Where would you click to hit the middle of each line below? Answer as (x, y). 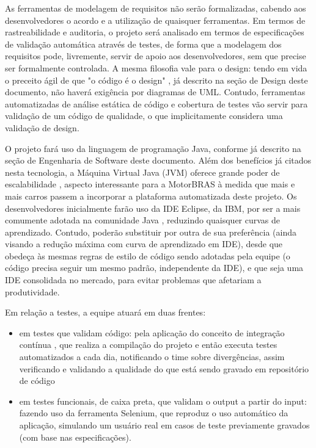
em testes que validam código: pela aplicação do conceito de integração (152, 332)
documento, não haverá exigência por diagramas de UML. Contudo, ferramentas (155, 92)
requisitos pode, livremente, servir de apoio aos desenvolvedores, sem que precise (156, 56)
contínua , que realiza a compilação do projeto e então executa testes (148, 345)
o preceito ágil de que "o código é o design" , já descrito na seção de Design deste (156, 80)
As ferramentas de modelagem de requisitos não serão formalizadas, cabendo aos (156, 8)
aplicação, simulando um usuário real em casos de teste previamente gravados (164, 425)
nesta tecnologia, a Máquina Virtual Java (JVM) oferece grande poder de (142, 172)
